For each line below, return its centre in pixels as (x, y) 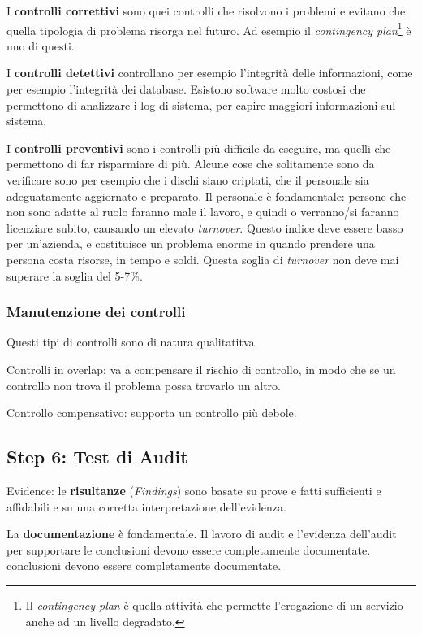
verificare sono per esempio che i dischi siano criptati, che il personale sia (188, 180)
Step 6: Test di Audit (97, 457)
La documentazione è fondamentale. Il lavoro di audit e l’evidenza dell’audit (202, 534)
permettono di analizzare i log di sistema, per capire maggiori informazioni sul (201, 104)
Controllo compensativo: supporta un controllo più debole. (152, 413)
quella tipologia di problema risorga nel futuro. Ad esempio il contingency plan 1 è (209, 28)
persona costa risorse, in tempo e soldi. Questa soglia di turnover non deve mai (203, 259)
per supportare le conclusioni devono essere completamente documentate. (189, 549)
